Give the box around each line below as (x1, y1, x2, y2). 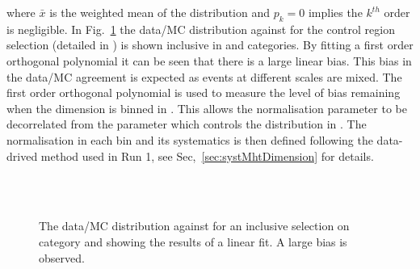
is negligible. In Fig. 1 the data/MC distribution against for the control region (6, 20, 395, 37)
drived (6, 147, 38, 164)
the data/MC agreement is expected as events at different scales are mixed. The (6, 68, 402, 85)
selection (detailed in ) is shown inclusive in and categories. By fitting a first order (6, 36, 414, 53)
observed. (39, 249, 85, 266)
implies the (308, 4, 363, 20)
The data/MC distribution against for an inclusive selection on (39, 217, 350, 234)
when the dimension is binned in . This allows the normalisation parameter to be (6, 99, 407, 116)
